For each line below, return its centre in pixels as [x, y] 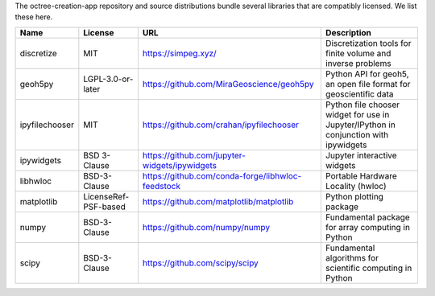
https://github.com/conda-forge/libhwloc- [222, 175]
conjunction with [357, 134]
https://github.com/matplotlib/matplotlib [218, 201]
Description [348, 32]
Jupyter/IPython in [360, 125]
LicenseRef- [106, 196]
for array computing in [368, 227]
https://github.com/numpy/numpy [206, 227]
